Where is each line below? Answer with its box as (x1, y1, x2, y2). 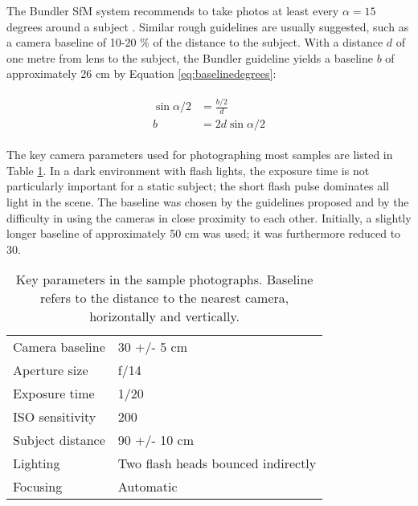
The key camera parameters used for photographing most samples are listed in (6, 146, 393, 163)
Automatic (117, 477, 178, 496)
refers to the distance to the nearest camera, (39, 288, 289, 308)
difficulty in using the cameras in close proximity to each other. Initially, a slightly (6, 209, 412, 226)
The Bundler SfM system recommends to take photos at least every (6, 2, 339, 18)
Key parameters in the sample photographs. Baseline (15, 270, 313, 289)
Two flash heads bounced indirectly (117, 454, 317, 473)
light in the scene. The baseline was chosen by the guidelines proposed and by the (6, 193, 409, 210)
